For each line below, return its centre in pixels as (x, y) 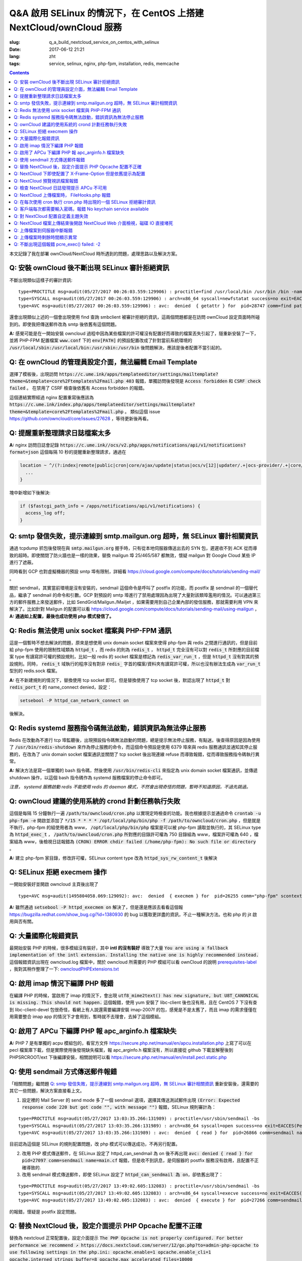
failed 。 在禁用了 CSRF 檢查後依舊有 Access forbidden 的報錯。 (78, 388)
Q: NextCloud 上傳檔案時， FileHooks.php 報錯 (62, 195)
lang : (15, 56)
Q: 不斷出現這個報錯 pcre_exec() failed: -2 (57, 244)
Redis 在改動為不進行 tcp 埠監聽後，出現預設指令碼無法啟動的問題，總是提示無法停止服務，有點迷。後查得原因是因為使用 (135, 740)
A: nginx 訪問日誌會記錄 (34, 445)
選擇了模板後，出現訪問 (33, 374)
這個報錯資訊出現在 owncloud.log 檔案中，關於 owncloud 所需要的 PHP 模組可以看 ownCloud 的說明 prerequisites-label (133, 962)
